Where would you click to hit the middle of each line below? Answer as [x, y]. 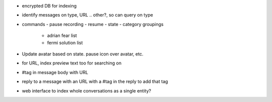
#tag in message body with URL [55, 72]
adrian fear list [62, 35]
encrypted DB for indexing [49, 6]
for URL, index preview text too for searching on [72, 63]
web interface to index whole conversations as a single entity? [86, 90]
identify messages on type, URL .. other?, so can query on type [87, 15]
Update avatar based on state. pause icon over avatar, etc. [83, 54]
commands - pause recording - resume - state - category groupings [93, 24]
